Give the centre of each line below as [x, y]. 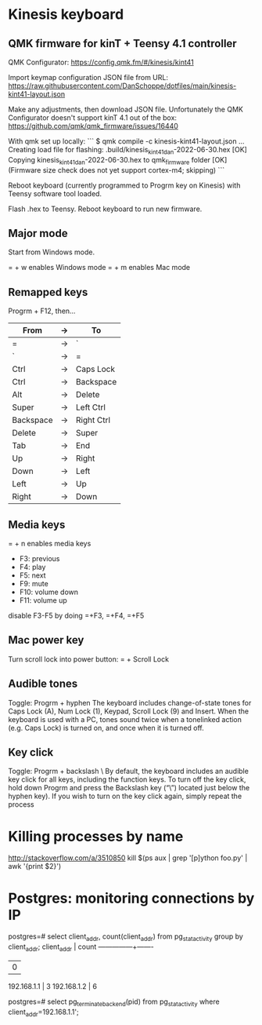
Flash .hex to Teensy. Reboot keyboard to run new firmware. [105, 209]
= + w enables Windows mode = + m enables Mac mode [99, 268]
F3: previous [39, 559]
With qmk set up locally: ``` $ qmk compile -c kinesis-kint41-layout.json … [126, 141]
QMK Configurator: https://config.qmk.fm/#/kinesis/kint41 [101, 62]
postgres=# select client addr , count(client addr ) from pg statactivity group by [126, 937]
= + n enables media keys [50, 544]
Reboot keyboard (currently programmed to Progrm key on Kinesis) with [124, 185]
